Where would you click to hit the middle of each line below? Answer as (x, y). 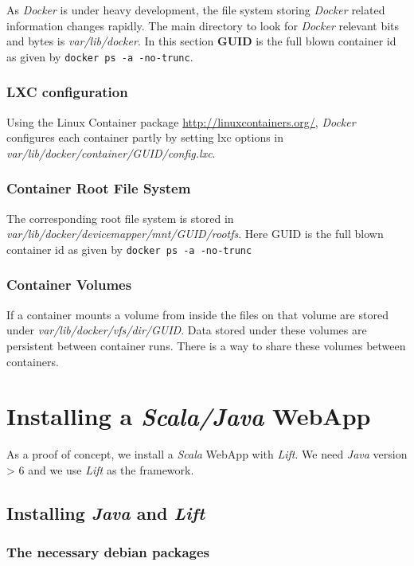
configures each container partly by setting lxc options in (145, 137)
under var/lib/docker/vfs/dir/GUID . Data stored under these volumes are (187, 330)
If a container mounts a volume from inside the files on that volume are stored (197, 314)
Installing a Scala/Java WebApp (189, 416)
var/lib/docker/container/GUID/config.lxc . (111, 152)
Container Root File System (99, 188)
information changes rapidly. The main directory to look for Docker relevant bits (203, 25)
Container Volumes (69, 285)
